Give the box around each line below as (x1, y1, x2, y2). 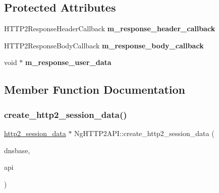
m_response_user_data (25, 57, 112, 68)
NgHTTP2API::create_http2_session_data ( (74, 127, 214, 138)
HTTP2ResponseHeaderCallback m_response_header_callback (4, 23, 215, 34)
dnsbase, (4, 145, 30, 155)
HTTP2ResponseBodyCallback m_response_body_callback (4, 40, 204, 50)
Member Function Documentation (4, 82, 186, 97)
